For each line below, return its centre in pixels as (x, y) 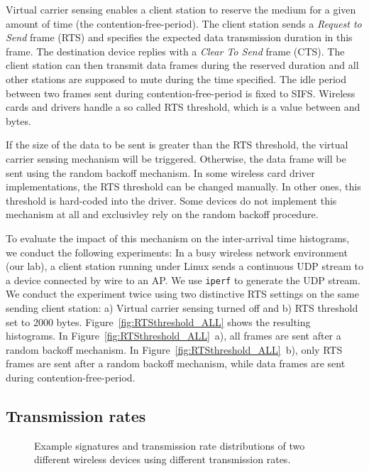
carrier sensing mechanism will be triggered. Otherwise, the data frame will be (176, 158)
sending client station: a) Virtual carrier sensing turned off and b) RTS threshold (182, 307)
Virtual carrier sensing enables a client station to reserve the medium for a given (181, 9)
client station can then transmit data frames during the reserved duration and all (182, 65)
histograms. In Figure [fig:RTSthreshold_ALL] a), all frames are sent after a (174, 336)
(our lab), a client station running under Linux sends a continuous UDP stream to (184, 266)
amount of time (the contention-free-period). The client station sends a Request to (184, 23)
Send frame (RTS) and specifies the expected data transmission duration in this (179, 37)
